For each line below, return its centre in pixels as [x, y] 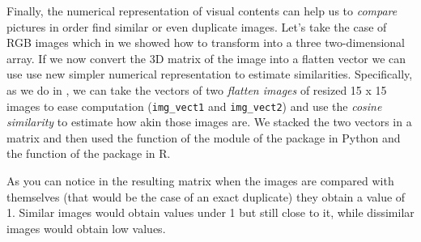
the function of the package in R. [89, 153]
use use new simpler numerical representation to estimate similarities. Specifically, [210, 74]
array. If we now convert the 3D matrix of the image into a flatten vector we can [206, 58]
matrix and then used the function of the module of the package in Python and [204, 137]
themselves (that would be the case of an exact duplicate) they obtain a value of [206, 196]
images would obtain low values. [86, 228]
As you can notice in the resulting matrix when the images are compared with [200, 180]
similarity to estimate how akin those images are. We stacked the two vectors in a [209, 122]
